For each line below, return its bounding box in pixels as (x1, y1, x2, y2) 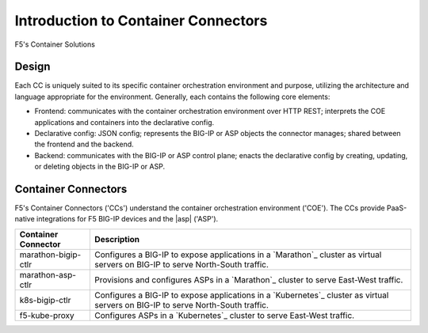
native (14, 214, 35, 224)
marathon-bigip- (19, 249, 82, 260)
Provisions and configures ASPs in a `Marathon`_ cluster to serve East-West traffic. (94, 274, 403, 285)
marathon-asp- (19, 269, 77, 280)
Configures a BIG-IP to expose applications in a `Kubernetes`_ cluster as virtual (94, 289, 389, 301)
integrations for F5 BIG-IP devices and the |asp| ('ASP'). (36, 214, 219, 224)
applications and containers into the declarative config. (34, 117, 215, 127)
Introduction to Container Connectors (14, 12, 268, 29)
